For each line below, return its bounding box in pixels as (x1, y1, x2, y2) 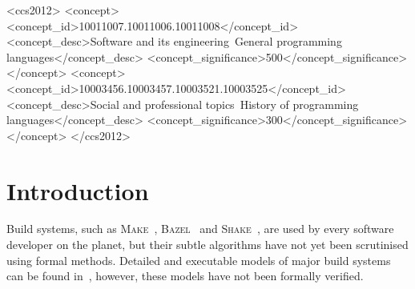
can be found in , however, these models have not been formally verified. (6, 267, 364, 284)
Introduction (6, 174, 149, 207)
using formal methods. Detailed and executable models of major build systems (6, 251, 391, 268)
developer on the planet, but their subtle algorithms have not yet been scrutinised (6, 236, 409, 253)
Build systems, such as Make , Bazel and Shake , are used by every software (6, 220, 394, 237)
